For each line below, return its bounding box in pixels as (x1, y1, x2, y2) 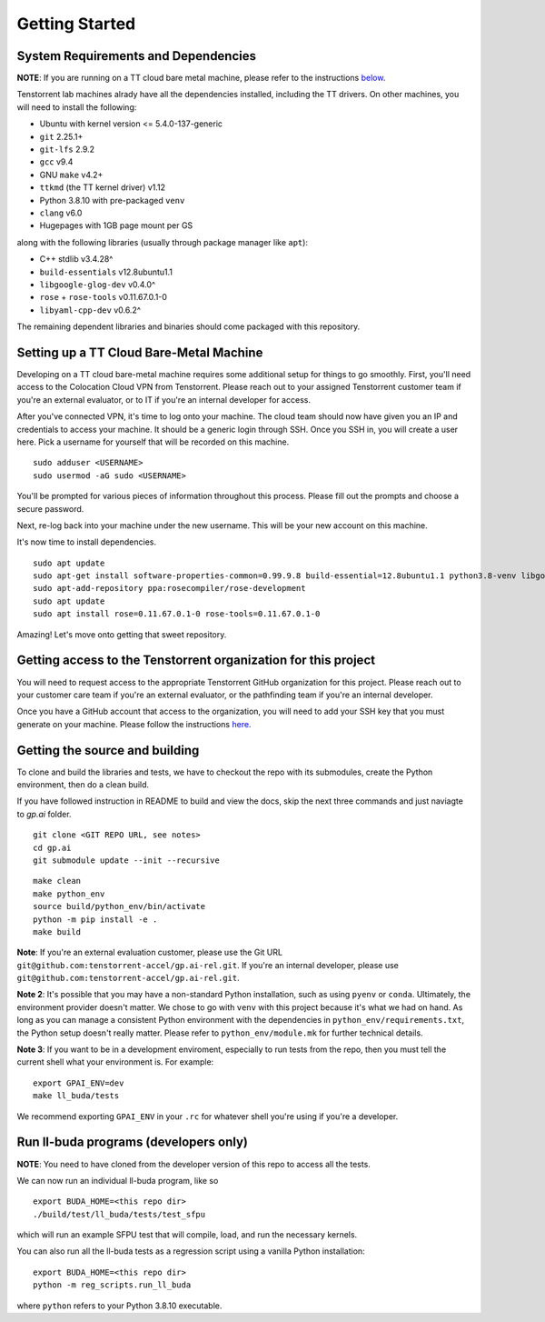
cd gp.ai (33, 842, 72, 853)
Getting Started (16, 14, 136, 34)
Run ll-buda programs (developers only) (16, 1135, 249, 1150)
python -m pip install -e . (33, 914, 158, 925)
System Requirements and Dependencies (16, 48, 257, 64)
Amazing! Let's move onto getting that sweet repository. (16, 628, 227, 640)
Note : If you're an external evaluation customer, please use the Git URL (16, 946, 283, 958)
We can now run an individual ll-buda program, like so (16, 1175, 219, 1186)
